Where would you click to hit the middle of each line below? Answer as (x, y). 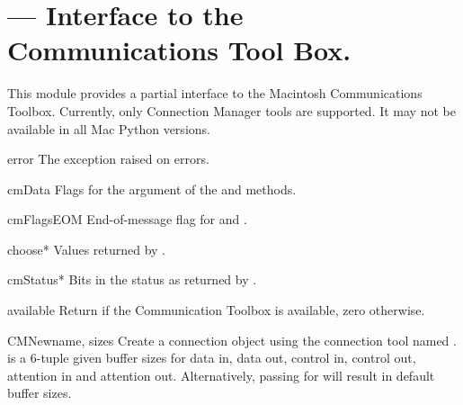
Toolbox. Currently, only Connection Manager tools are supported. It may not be (231, 110)
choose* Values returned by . (87, 249)
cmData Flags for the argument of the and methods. (152, 189)
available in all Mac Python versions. (109, 128)
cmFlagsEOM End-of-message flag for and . (127, 219)
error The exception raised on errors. (108, 159)
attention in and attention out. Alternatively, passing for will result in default (221, 375)
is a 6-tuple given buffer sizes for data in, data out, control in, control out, (212, 358)
